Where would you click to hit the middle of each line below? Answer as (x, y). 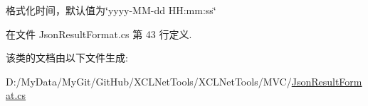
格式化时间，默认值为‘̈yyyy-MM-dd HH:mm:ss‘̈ (111, 10)
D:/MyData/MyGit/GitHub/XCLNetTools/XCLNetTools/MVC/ (149, 81)
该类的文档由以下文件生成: (67, 58)
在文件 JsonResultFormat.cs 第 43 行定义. (99, 34)
